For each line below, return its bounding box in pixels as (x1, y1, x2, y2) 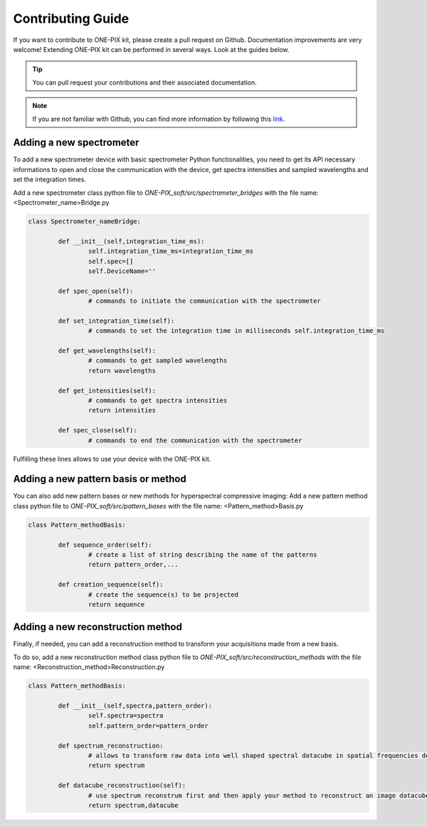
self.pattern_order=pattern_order (88, 722, 209, 730)
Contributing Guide (13, 11, 130, 26)
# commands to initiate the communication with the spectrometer (88, 297, 322, 305)
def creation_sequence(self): (58, 580, 164, 589)
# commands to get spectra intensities (88, 396, 228, 405)
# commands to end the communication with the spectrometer (88, 436, 302, 444)
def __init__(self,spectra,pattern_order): (58, 701, 213, 710)
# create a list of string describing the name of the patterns (88, 550, 317, 558)
